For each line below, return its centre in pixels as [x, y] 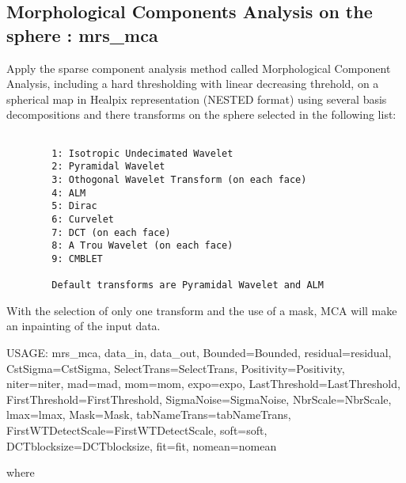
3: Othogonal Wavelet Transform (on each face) [179, 179]
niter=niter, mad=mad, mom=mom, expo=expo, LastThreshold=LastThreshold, [203, 384]
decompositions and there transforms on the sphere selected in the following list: [201, 114]
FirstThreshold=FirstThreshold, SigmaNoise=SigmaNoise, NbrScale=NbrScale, [199, 399]
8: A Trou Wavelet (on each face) [142, 246]
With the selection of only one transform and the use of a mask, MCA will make [202, 310]
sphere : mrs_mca [82, 34]
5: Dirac [74, 206]
